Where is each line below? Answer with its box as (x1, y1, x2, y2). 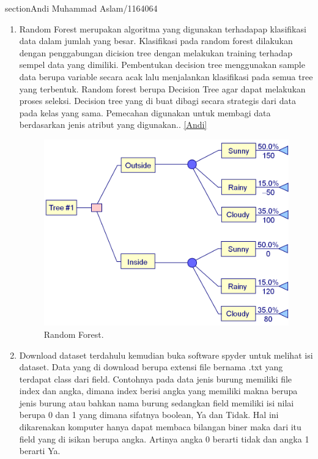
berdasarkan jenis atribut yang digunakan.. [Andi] (19, 118, 207, 131)
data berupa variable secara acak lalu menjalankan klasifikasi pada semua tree (19, 70, 313, 83)
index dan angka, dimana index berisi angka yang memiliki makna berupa (19, 384, 298, 397)
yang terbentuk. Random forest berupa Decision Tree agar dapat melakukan (19, 82, 306, 95)
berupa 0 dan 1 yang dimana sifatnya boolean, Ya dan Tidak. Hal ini (19, 408, 279, 421)
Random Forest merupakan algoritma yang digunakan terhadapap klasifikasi (19, 22, 306, 35)
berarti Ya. (19, 444, 61, 457)
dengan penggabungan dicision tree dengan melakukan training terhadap (19, 46, 293, 59)
